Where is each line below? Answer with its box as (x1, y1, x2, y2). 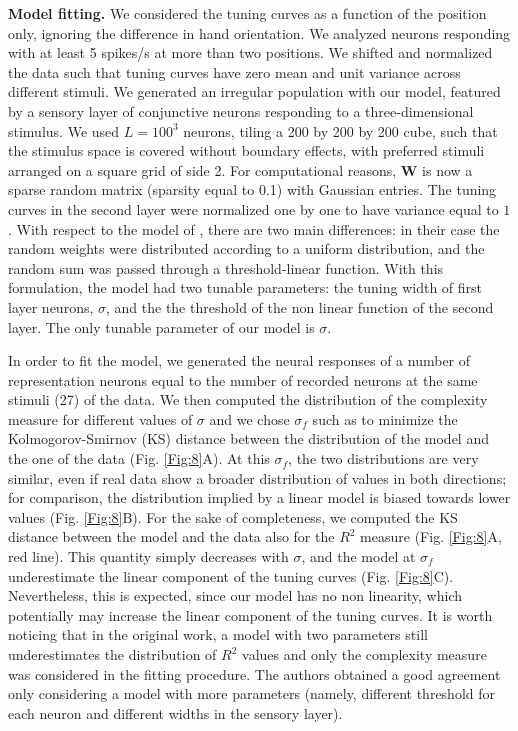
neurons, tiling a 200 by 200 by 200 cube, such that (183, 120, 498, 141)
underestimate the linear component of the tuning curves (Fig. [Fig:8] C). (8, 565, 454, 586)
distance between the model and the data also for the (8, 526, 335, 547)
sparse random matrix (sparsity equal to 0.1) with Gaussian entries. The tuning (8, 179, 497, 200)
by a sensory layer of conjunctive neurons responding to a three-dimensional (8, 100, 474, 121)
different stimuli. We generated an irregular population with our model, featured (8, 81, 501, 102)
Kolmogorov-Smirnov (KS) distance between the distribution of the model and (8, 428, 489, 449)
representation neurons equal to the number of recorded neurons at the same (8, 369, 478, 390)
